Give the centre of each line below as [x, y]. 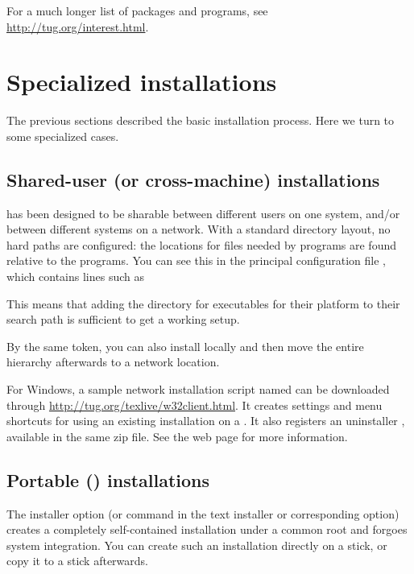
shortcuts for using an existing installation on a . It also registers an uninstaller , [206, 421]
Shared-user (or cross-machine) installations [193, 179]
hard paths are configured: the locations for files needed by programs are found [202, 244]
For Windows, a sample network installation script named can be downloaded [198, 389]
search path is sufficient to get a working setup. [123, 319]
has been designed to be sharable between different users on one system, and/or [203, 213]
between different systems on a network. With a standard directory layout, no [199, 229]
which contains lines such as [76, 277]
